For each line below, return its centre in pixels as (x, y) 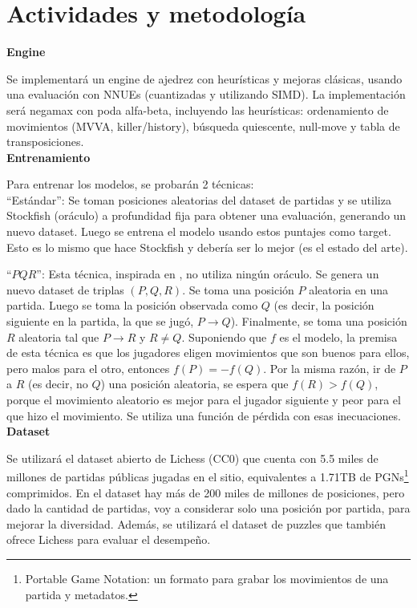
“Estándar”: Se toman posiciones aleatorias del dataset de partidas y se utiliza (199, 199)
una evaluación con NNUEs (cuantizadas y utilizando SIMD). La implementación (206, 94)
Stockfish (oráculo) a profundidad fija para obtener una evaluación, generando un (206, 215)
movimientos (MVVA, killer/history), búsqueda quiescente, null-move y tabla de (203, 126)
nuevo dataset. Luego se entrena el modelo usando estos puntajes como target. (199, 231)
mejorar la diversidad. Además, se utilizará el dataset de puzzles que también (196, 523)
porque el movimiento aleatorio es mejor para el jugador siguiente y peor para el (204, 399)
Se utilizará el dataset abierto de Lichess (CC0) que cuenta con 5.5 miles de (192, 458)
